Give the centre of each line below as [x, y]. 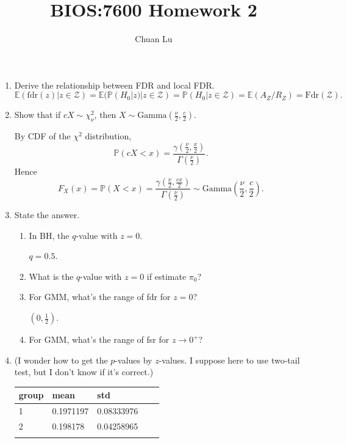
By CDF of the [42, 136]
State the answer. [47, 215]
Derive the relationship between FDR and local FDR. [114, 85]
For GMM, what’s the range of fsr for [99, 339]
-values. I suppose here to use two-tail [229, 360]
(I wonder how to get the [61, 360]
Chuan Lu [154, 39]
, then [105, 115]
